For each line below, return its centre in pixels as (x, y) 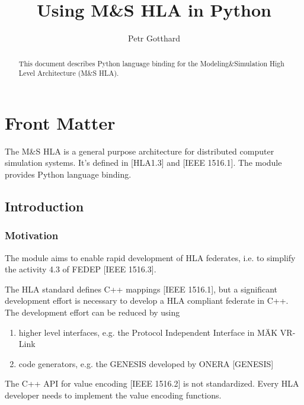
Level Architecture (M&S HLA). (69, 73)
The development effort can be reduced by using (92, 312)
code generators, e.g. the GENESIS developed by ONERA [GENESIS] (146, 363)
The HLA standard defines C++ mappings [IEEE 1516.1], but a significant (141, 289)
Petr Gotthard (154, 38)
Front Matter (60, 122)
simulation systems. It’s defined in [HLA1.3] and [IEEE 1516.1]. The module (143, 163)
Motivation (32, 235)
